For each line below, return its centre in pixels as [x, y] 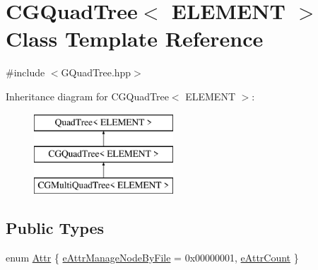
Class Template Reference [135, 39]
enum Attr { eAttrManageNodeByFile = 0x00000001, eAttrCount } [152, 257]
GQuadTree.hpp [96, 72]
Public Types [55, 227]
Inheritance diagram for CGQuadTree [87, 96]
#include [25, 72]
